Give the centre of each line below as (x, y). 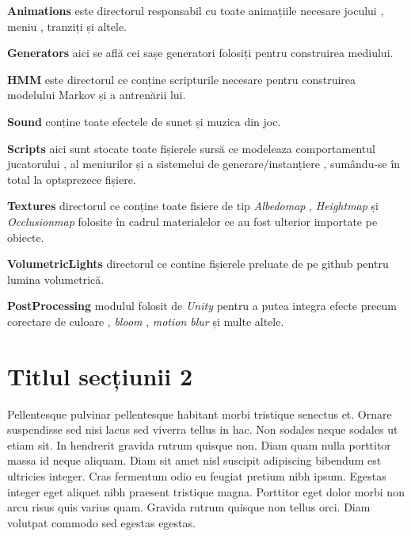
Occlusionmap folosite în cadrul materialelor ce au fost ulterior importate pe (192, 221)
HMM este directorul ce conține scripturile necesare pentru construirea (182, 79)
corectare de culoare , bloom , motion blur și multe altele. (146, 321)
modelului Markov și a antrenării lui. (97, 95)
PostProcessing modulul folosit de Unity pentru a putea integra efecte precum (202, 306)
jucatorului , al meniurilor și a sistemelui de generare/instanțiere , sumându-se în (204, 164)
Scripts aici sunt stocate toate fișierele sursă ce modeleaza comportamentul (191, 148)
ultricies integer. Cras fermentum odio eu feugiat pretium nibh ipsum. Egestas (197, 476)
